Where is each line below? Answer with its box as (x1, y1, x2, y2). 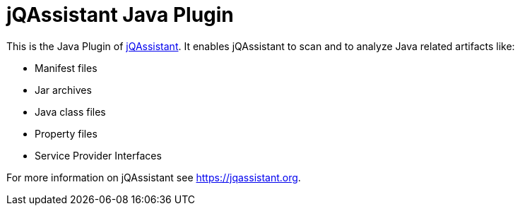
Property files (35, 127, 97, 140)
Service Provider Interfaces (35, 149, 162, 162)
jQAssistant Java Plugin (6, 3, 234, 27)
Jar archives (35, 83, 92, 96)
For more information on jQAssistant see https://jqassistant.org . (6, 171, 301, 183)
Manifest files (35, 61, 97, 74)
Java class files (35, 105, 106, 118)
